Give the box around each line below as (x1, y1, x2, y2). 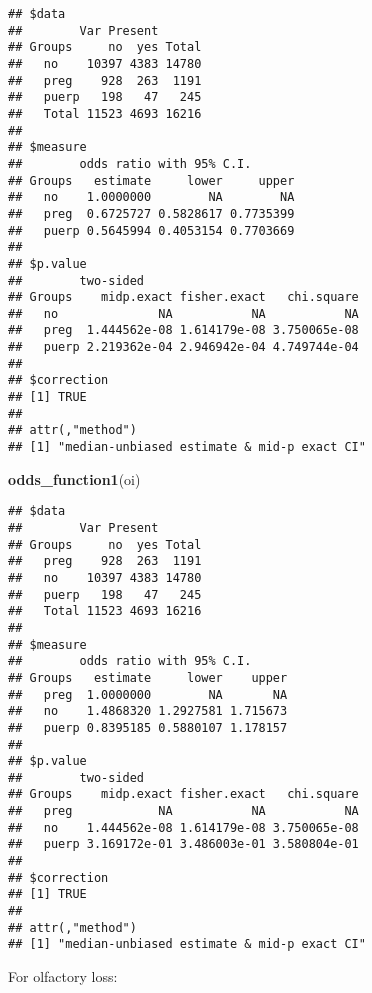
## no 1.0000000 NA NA (8, 190, 295, 205)
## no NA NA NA (8, 306, 359, 321)
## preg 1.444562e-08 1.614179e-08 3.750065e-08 (8, 323, 359, 338)
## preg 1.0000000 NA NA (8, 687, 288, 702)
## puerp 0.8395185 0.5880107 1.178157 (8, 720, 288, 735)
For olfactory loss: (8, 966, 118, 987)
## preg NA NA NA (8, 804, 359, 819)
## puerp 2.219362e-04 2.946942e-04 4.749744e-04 (8, 340, 359, 355)
